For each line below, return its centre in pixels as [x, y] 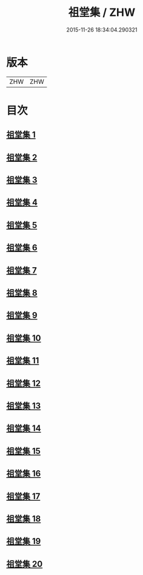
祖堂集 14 [24, 429]
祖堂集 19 [24, 541]
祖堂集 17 [23, 496]
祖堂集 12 [24, 383]
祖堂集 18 [24, 519]
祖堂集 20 [25, 564]
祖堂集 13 [24, 406]
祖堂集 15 [24, 451]
